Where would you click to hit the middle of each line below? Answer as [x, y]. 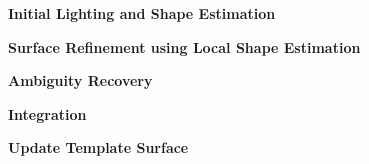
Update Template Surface [98, 147]
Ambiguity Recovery [80, 80]
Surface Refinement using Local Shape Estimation [184, 46]
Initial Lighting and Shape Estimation [142, 13]
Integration [47, 113]
